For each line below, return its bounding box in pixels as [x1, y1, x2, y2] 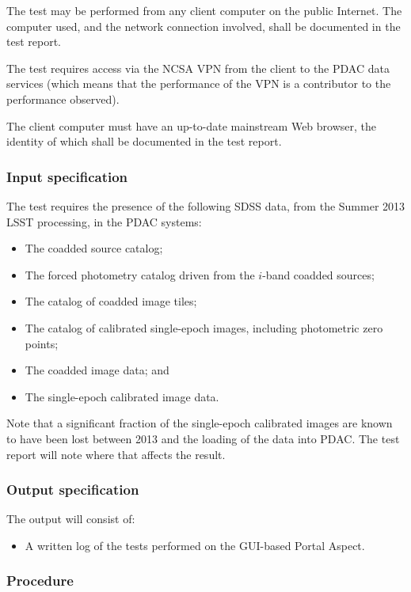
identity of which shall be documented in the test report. [6, 133, 282, 150]
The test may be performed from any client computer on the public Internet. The [6, 2, 402, 18]
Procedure [6, 571, 74, 590]
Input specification [6, 166, 128, 186]
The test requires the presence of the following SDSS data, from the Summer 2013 [6, 197, 405, 214]
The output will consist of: [6, 510, 135, 527]
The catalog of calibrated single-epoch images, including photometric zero [25, 319, 383, 336]
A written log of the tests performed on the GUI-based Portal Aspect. [25, 537, 365, 553]
